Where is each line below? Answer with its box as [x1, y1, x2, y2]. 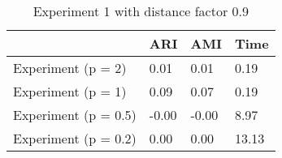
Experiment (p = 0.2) [13, 129, 137, 147]
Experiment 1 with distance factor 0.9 [33, 2, 249, 20]
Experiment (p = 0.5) [13, 105, 137, 124]
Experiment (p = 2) [13, 58, 127, 77]
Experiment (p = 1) [13, 82, 127, 100]
